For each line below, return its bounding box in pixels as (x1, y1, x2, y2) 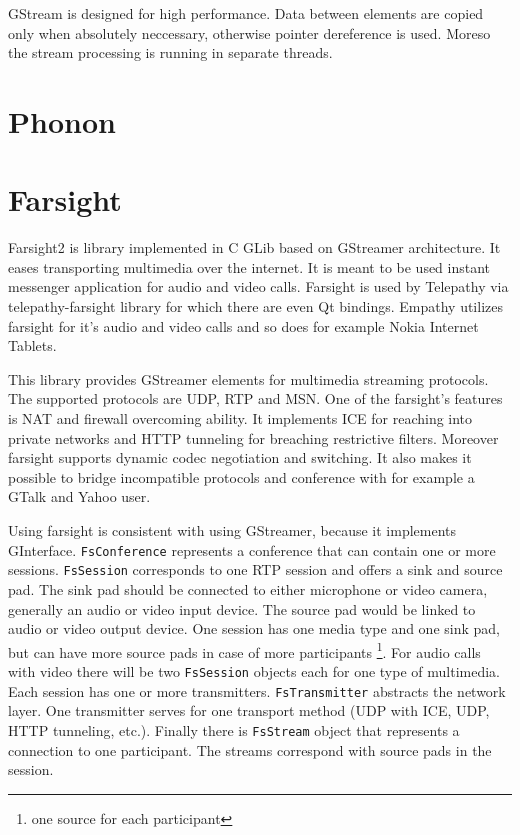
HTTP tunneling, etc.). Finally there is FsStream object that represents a (8, 719, 460, 740)
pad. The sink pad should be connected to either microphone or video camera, (8, 578, 488, 599)
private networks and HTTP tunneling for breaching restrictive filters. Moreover (8, 427, 499, 448)
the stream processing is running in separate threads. (8, 42, 333, 63)
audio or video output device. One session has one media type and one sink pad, (8, 618, 500, 639)
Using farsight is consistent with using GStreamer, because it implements (8, 520, 457, 540)
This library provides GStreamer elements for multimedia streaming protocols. (8, 368, 489, 389)
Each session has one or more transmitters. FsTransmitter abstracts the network (8, 680, 506, 701)
